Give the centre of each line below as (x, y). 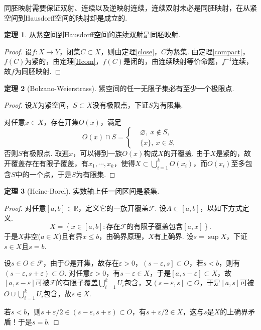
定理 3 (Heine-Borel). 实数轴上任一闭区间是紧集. (82, 191)
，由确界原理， (124, 236)
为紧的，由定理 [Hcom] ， (64, 61)
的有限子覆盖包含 (155, 227)
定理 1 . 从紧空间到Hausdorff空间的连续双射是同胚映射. (92, 34)
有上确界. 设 (174, 236)
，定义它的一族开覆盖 (113, 208)
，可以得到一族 (98, 153)
